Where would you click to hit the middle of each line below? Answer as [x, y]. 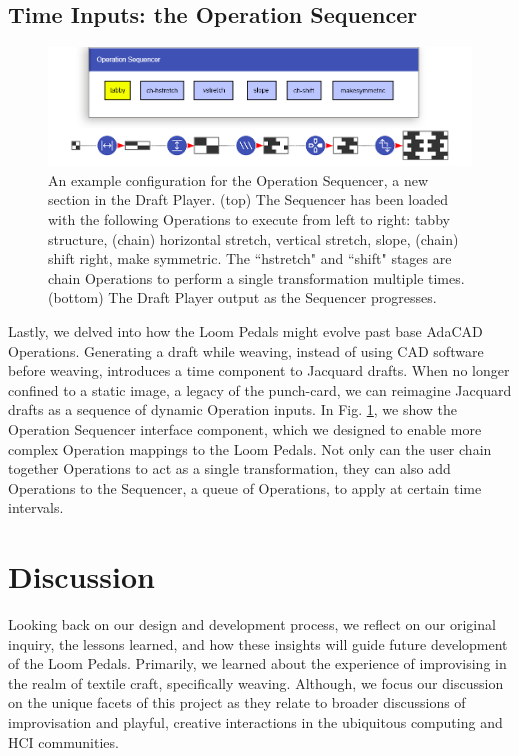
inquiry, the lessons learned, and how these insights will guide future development [258, 643]
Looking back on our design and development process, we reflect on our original [252, 624]
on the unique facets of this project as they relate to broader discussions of [237, 702]
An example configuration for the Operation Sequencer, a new [238, 179]
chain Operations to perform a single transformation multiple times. [256, 277]
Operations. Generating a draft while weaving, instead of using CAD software [246, 350]
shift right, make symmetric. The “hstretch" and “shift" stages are [250, 258]
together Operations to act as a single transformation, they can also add [229, 468]
